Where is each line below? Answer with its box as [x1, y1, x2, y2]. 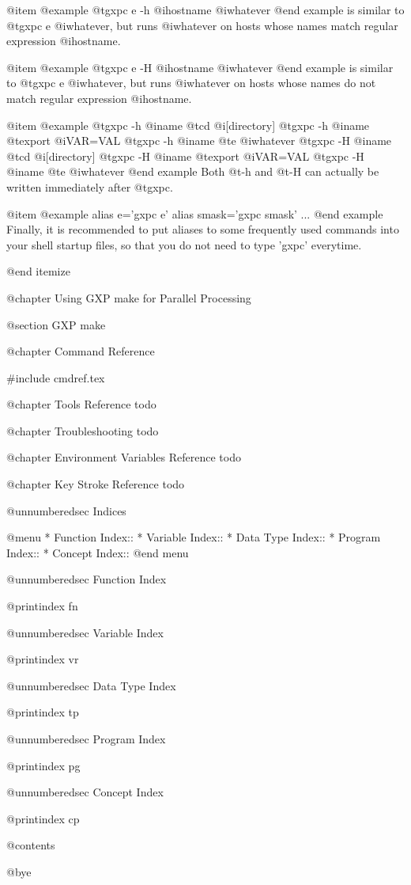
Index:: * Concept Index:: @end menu [6, 544, 189, 560]
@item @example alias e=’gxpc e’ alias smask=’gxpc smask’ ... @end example [6, 205, 383, 222]
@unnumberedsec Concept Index [6, 784, 164, 800]
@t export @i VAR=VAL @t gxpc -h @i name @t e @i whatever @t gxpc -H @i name [6, 132, 392, 149]
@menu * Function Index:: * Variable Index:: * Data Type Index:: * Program [6, 529, 381, 545]
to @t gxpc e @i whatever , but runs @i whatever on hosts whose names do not [6, 74, 376, 91]
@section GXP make [6, 316, 106, 332]
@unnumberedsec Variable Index [6, 624, 164, 640]
